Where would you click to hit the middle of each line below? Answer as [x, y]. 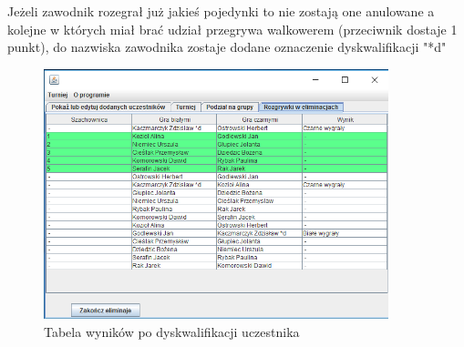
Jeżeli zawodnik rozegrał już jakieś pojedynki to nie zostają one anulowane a [221, 11]
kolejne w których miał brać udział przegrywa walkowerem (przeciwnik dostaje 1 [232, 29]
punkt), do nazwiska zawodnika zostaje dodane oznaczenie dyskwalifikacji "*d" [227, 47]
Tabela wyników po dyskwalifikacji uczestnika [172, 331]
